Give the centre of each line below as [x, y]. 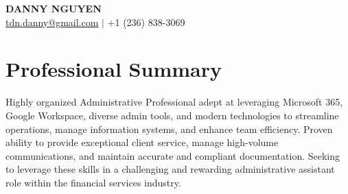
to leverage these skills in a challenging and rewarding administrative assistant [170, 169]
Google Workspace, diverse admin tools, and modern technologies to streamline [172, 115]
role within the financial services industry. [93, 182]
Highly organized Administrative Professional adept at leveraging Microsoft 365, [174, 102]
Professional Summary [114, 69]
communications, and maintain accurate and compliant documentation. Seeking [173, 155]
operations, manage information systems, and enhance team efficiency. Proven [169, 129]
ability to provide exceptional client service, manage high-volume [142, 142]
